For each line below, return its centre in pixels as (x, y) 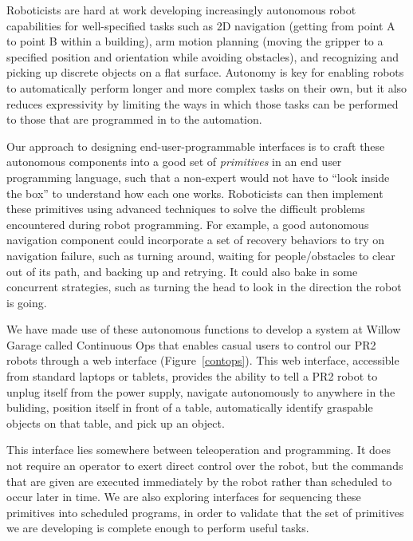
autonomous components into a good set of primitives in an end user (174, 162)
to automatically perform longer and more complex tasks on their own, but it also (207, 87)
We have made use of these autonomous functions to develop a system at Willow (204, 329)
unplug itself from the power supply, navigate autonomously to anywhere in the (201, 391)
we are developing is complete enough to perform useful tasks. (158, 528)
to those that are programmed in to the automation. (134, 119)
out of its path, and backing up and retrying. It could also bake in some (182, 271)
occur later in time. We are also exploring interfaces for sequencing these (184, 497)
